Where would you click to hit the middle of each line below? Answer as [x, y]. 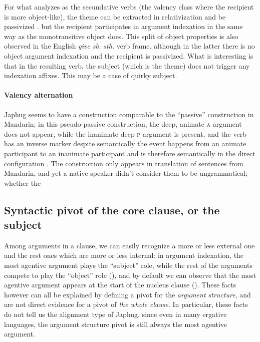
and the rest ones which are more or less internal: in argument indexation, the [124, 255]
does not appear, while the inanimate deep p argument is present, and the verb [125, 133]
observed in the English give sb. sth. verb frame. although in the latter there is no [129, 46]
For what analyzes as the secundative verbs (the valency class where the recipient [129, 7]
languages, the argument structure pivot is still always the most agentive [116, 324]
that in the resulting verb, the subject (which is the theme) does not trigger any [127, 65]
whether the [23, 183]
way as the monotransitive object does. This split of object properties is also [121, 36]
